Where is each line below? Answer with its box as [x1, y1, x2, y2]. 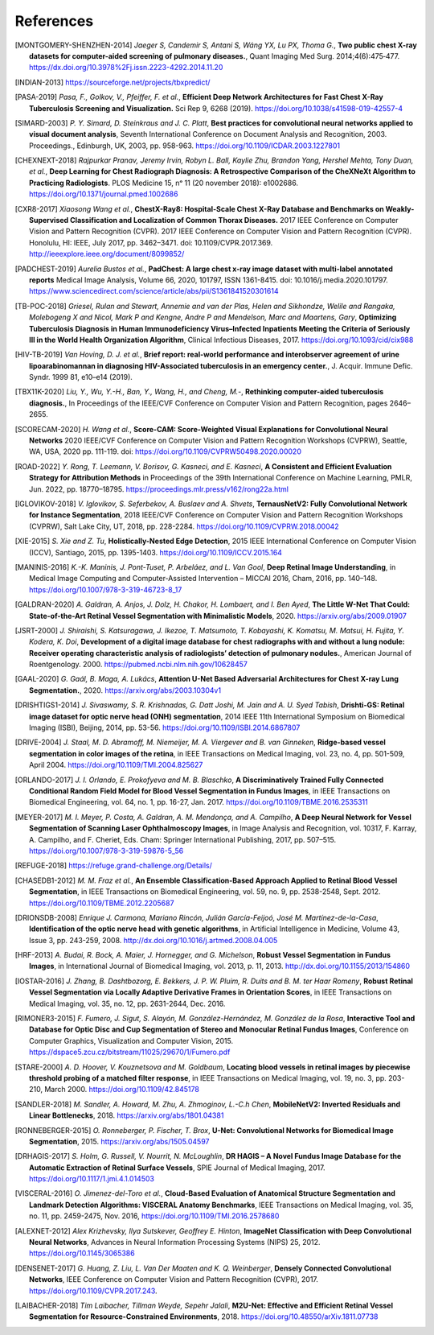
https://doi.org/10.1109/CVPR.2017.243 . [29, 1286, 158, 1296]
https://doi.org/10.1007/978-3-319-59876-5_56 [29, 846, 184, 855]
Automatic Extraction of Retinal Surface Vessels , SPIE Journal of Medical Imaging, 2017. [29, 1163, 325, 1172]
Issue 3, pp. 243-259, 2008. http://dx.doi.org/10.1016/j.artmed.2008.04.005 [29, 935, 278, 945]
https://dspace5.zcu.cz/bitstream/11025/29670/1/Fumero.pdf [29, 1047, 231, 1057]
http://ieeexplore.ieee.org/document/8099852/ [29, 249, 185, 259]
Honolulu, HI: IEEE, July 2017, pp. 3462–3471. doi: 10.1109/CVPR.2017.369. [29, 237, 273, 247]
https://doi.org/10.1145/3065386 [29, 1248, 136, 1259]
